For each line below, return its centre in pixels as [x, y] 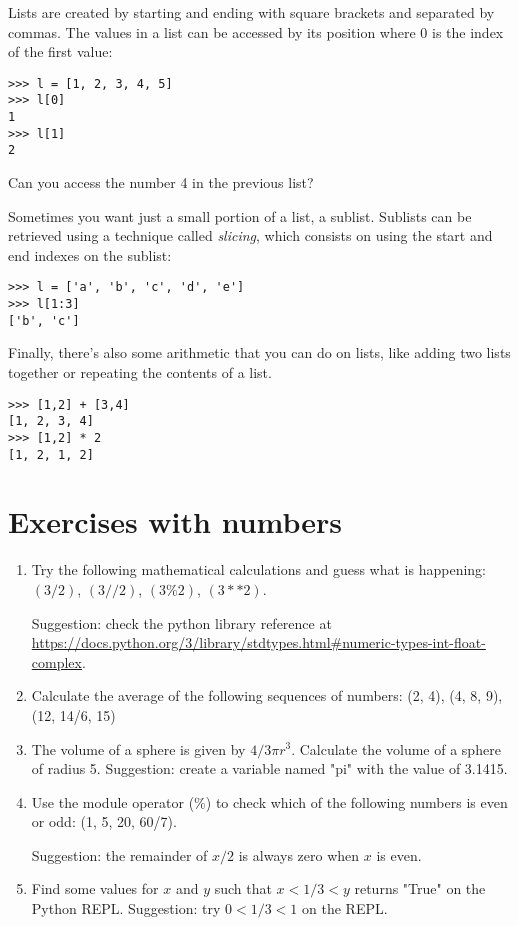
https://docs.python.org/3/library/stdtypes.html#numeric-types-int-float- [258, 642]
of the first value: [60, 51]
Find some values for [95, 888]
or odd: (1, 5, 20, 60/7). [104, 821]
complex [56, 661]
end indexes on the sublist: [90, 254]
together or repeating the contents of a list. [140, 372]
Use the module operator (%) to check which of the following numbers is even [269, 801]
